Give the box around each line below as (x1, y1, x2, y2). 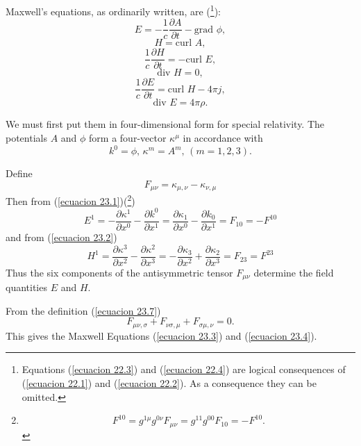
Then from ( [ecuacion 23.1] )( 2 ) (6, 192, 135, 208)
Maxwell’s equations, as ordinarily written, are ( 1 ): (6, 2, 221, 18)
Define (6, 166, 33, 181)
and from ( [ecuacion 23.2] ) (6, 229, 117, 244)
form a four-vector (89, 131, 167, 145)
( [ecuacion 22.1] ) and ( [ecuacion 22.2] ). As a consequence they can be (22, 376, 317, 390)
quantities (6, 280, 47, 295)
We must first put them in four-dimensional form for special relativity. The (6, 117, 325, 131)
